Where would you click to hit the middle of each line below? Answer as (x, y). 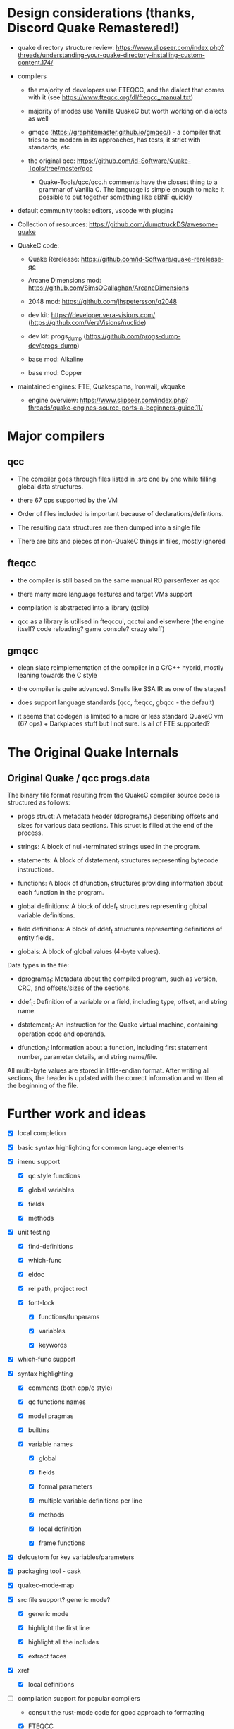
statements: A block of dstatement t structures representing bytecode (118, 861)
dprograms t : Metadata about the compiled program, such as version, (117, 980)
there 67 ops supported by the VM (67, 500)
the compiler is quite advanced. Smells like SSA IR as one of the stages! (122, 689)
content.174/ (35, 62)
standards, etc (49, 147)
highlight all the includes (63, 1642)
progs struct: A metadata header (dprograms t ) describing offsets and (118, 817)
